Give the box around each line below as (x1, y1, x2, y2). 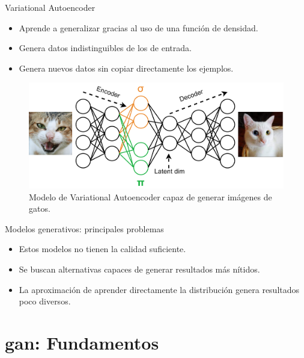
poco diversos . (19, 295, 71, 307)
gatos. (29, 202, 50, 215)
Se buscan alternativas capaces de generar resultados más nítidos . (19, 263, 260, 276)
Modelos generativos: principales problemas (5, 222, 164, 235)
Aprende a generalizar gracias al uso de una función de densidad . (19, 21, 258, 34)
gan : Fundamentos (5, 330, 159, 355)
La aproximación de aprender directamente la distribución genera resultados (19, 283, 300, 295)
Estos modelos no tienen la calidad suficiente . (19, 242, 186, 255)
